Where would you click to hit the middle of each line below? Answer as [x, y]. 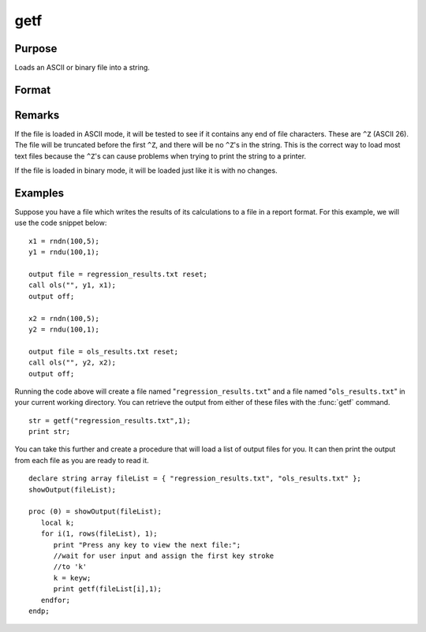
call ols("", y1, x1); [73, 285]
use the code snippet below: [61, 223]
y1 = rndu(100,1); [64, 252]
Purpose [36, 49]
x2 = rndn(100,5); [64, 318]
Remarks [37, 115]
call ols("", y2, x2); [73, 363]
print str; [50, 432]
